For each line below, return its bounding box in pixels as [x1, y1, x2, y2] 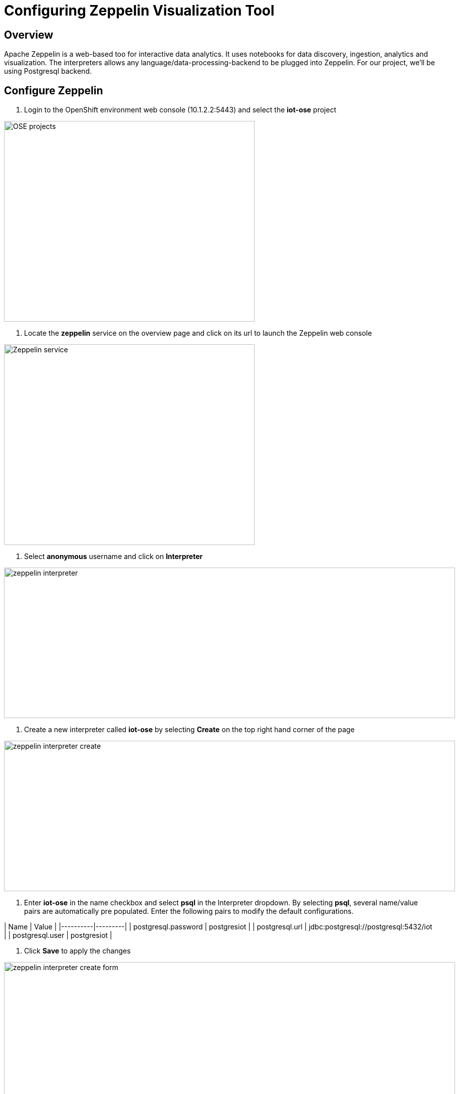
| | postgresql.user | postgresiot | [4, 931, 112, 940]
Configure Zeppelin [4, 84, 103, 97]
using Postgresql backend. [4, 67, 92, 76]
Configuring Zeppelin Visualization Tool [4, 2, 275, 19]
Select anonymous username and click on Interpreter [24, 552, 203, 561]
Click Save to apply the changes [24, 946, 131, 955]
